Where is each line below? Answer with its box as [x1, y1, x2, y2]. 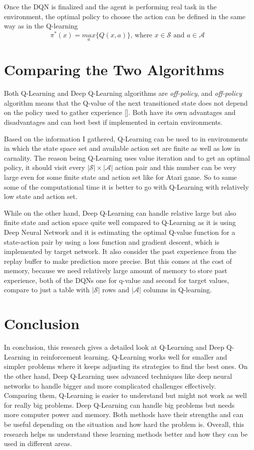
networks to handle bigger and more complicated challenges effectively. [4, 380, 216, 391]
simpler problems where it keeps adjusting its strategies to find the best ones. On [4, 361, 248, 371]
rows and [102, 284, 129, 295]
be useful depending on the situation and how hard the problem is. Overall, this [4, 419, 244, 429]
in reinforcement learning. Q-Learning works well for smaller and [32, 351, 228, 362]
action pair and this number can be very [115, 162, 236, 172]
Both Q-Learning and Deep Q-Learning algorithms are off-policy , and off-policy [4, 88, 242, 98]
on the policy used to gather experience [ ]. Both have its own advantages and [4, 107, 236, 117]
